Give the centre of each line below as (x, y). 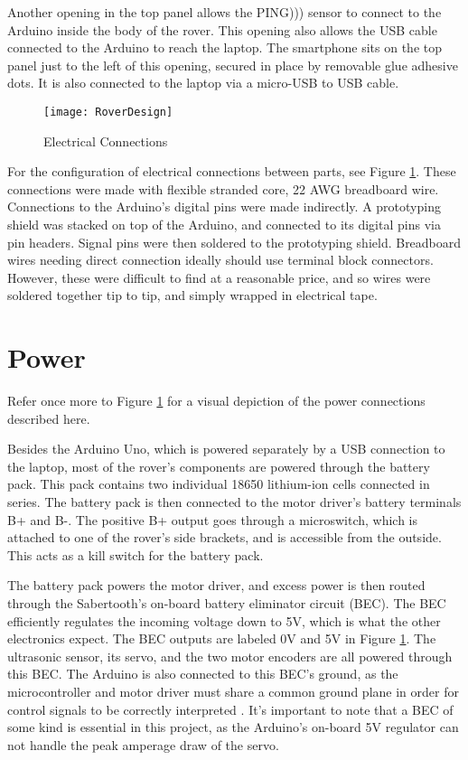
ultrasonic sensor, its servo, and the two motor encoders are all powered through (230, 656)
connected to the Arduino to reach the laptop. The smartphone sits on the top (225, 47)
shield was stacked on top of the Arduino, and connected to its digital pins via (224, 224)
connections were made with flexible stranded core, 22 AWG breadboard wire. (223, 188)
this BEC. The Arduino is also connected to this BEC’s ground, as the (203, 674)
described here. (49, 418)
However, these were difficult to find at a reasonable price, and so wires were (219, 277)
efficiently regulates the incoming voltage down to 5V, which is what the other (224, 620)
